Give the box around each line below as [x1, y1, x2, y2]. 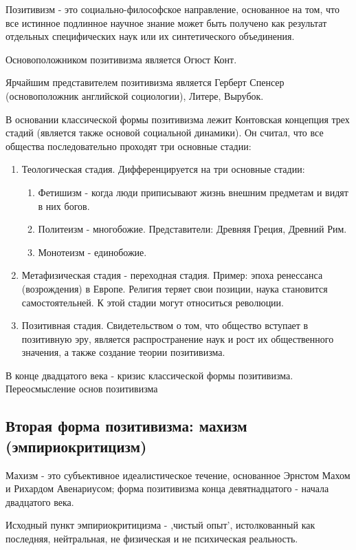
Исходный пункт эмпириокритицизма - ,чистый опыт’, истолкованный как [5, 518, 315, 532]
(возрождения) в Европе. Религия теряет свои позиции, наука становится [21, 281, 328, 295]
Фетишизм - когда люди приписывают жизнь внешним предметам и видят [38, 184, 348, 199]
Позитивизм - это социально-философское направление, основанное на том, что [5, 2, 340, 16]
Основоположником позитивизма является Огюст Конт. [5, 52, 237, 66]
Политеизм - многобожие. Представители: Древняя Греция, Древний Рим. [38, 222, 347, 236]
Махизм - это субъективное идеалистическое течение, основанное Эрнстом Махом [5, 467, 351, 482]
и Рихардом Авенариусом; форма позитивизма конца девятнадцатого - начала [5, 481, 329, 496]
